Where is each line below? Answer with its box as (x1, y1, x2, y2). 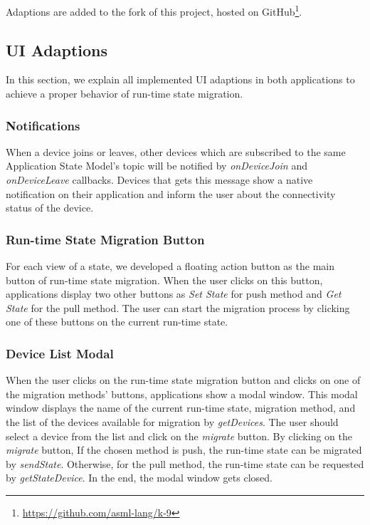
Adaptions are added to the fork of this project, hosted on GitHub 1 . (6, 2, 302, 19)
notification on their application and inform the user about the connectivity (6, 186, 336, 201)
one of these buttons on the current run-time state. (6, 314, 228, 329)
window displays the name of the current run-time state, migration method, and (6, 400, 356, 415)
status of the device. (6, 200, 94, 215)
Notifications (6, 116, 80, 134)
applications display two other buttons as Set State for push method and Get (6, 286, 342, 301)
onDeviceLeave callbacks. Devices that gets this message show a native (6, 172, 313, 187)
